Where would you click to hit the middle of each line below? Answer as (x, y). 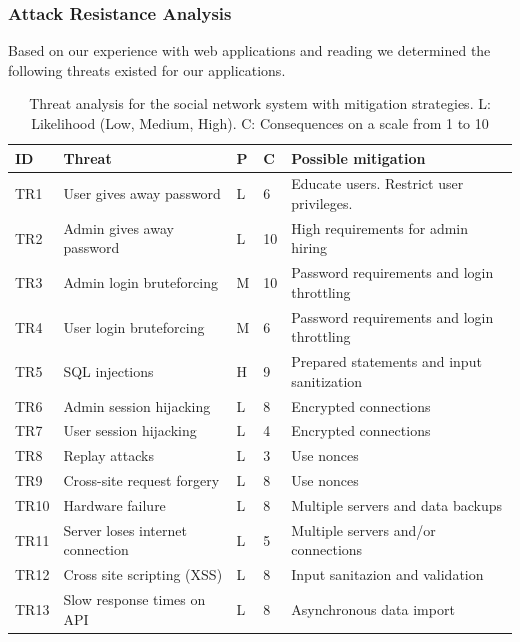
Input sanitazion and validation (387, 574)
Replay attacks (108, 455)
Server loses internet (125, 529)
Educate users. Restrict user (377, 183)
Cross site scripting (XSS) (143, 574)
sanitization (327, 380)
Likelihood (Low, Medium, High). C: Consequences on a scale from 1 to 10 (260, 123)
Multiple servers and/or (363, 529)
